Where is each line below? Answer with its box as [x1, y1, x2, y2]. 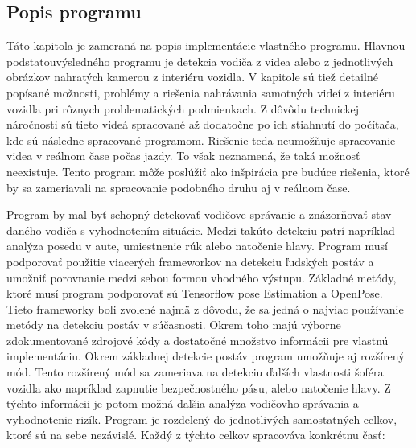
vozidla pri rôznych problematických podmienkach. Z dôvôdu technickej [6, 100, 360, 117]
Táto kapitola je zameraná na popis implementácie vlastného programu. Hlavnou [6, 37, 406, 54]
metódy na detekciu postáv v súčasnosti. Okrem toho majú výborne [6, 316, 341, 333]
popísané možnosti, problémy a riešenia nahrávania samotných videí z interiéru [6, 84, 395, 101]
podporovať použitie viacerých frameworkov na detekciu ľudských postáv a [6, 253, 374, 269]
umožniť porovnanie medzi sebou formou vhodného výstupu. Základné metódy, [6, 269, 397, 286]
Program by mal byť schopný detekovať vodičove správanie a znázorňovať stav [6, 206, 392, 223]
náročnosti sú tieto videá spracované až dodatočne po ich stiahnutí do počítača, [6, 116, 399, 133]
